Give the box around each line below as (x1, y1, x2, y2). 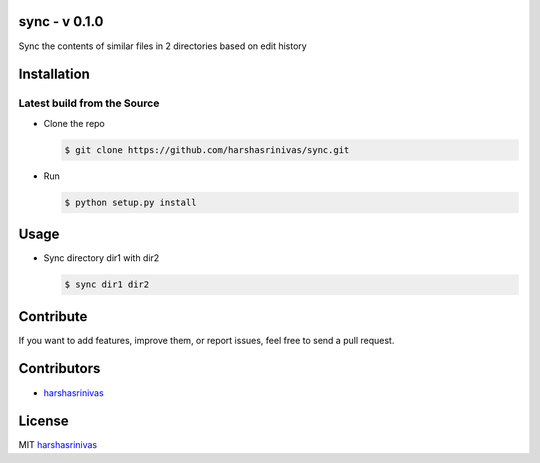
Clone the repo (43, 117, 105, 129)
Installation (18, 66, 90, 83)
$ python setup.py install (64, 196, 197, 208)
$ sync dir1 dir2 (64, 279, 150, 290)
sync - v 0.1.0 (18, 13, 104, 30)
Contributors (18, 360, 101, 377)
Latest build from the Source (18, 96, 160, 110)
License (18, 413, 69, 430)
